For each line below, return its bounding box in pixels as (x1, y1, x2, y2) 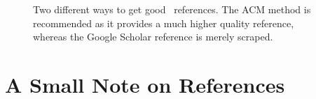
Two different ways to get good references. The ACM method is (33, 2, 311, 16)
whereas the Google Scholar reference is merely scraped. (33, 29, 273, 44)
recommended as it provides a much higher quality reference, (33, 15, 294, 30)
